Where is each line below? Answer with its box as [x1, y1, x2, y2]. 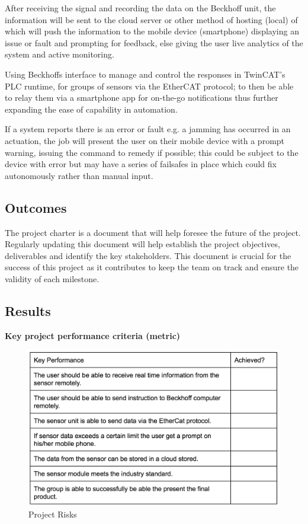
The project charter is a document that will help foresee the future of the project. [5, 226, 301, 238]
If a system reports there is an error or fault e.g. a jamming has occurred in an [5, 123, 291, 135]
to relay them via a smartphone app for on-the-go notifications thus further [5, 91, 278, 104]
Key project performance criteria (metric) [5, 329, 181, 341]
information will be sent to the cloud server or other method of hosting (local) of [5, 13, 298, 25]
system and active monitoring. [5, 48, 114, 60]
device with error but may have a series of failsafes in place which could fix [5, 158, 277, 170]
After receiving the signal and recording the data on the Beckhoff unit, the [5, 2, 276, 14]
